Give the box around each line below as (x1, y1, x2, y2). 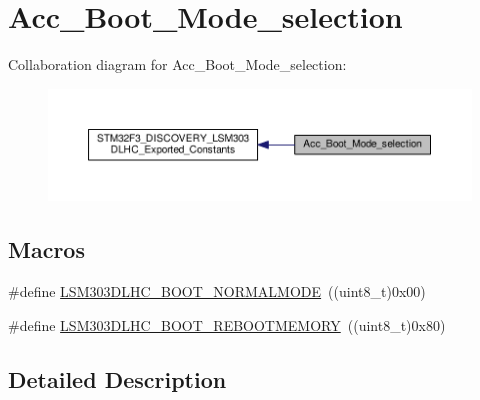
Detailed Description (8, 363, 227, 394)
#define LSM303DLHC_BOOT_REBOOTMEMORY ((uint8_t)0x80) (8, 314, 446, 335)
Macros (8, 234, 85, 265)
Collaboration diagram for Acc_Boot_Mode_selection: (8, 54, 347, 75)
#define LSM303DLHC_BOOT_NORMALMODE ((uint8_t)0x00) (8, 280, 426, 301)
